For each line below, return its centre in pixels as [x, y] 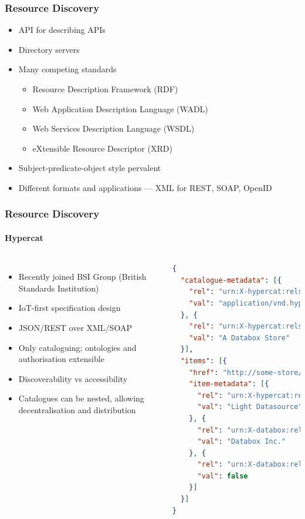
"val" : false [223, 476]
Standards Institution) [59, 288]
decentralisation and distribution [77, 409]
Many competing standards [67, 69]
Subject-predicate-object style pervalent [90, 168]
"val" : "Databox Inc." [241, 442]
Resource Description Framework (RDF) [105, 89]
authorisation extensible [61, 359]
